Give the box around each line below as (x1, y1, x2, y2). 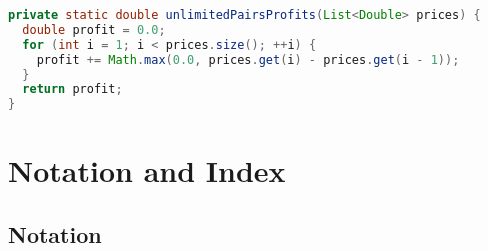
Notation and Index (8, 150, 286, 191)
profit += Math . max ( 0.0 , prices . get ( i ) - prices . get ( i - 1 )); (36, 52, 460, 67)
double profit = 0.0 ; (22, 22, 166, 37)
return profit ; (22, 82, 123, 97)
